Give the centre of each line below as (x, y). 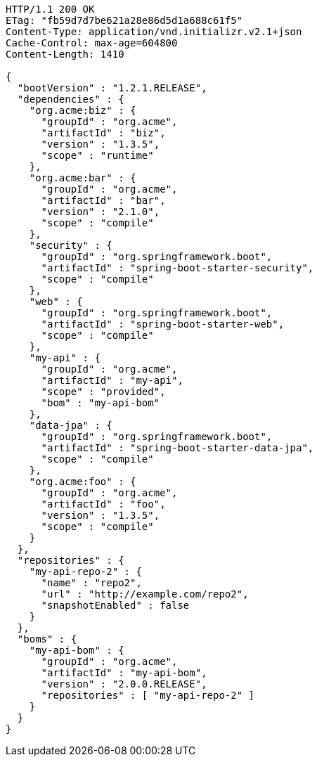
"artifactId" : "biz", (103, 133)
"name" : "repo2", (91, 583)
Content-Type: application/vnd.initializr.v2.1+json (154, 32)
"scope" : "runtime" (97, 155)
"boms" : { (47, 639)
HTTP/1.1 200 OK (50, 9)
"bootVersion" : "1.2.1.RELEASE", (112, 88)
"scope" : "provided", (103, 392)
